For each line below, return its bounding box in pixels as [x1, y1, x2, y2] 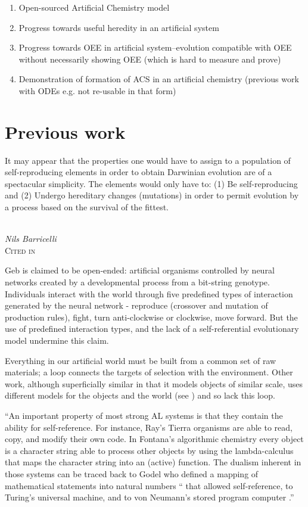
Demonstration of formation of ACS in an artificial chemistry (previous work [18, 73, 299, 85]
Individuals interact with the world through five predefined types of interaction [5, 287, 293, 300]
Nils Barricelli [5, 232, 57, 245]
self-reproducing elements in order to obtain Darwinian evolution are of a [5, 166, 272, 178]
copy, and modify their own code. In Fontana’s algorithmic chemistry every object [5, 433, 304, 445]
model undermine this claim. [5, 334, 109, 346]
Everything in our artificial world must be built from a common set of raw [5, 354, 276, 366]
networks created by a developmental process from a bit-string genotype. [5, 276, 270, 288]
